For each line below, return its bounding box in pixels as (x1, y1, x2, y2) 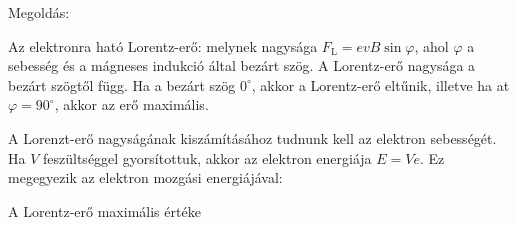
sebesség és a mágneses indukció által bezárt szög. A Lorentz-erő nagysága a (8, 55, 476, 76)
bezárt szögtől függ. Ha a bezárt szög (8, 74, 236, 95)
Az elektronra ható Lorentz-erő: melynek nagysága (8, 35, 318, 56)
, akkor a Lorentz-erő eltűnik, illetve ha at (251, 74, 510, 95)
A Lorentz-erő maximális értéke (8, 200, 201, 221)
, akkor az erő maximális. (54, 94, 209, 115)
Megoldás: (8, 2, 70, 22)
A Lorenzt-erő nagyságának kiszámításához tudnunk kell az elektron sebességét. (8, 127, 497, 148)
